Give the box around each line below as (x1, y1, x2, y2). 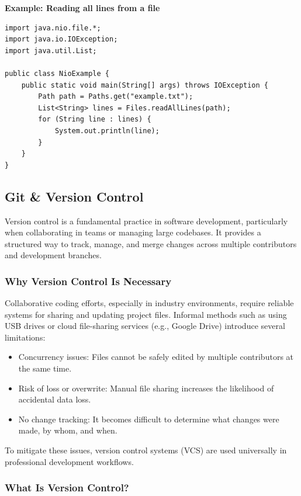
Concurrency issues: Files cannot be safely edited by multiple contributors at (18, 351, 293, 363)
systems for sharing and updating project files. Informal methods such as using (5, 308, 287, 320)
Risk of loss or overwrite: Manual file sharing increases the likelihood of (18, 381, 274, 394)
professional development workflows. (5, 455, 134, 467)
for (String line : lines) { (38, 115, 151, 124)
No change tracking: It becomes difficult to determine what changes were (18, 412, 279, 425)
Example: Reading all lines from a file (5, 2, 160, 13)
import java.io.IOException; (5, 35, 118, 44)
